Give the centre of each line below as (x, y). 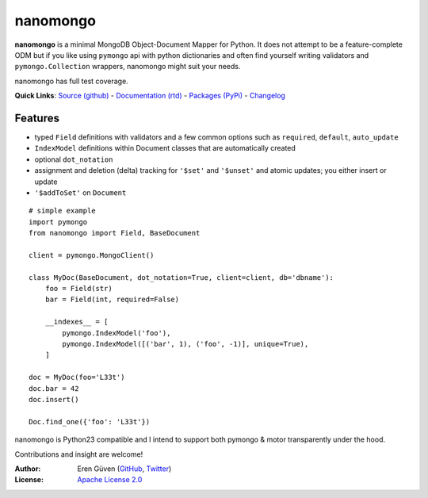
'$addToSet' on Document (80, 192)
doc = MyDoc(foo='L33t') (77, 377)
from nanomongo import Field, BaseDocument (115, 233)
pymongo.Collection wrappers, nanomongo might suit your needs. (128, 67)
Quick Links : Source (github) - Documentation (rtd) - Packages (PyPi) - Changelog (150, 96)
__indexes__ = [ (76, 322)
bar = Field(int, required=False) (112, 300)
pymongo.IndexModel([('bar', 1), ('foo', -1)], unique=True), (185, 344)
